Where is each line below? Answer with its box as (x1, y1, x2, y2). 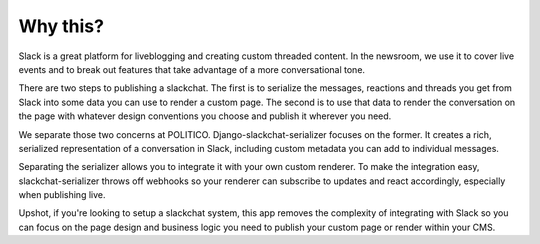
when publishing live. (18, 189, 106, 201)
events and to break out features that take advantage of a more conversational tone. (18, 63, 365, 75)
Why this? (18, 15, 105, 37)
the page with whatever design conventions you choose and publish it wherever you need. (18, 110, 392, 122)
